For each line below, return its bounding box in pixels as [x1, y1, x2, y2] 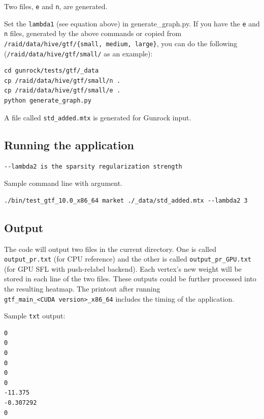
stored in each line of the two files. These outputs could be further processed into [4, 273, 256, 284]
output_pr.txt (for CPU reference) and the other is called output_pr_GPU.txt [4, 253, 252, 264]
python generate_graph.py [4, 97, 91, 105]
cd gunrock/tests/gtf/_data [4, 67, 99, 75]
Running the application [4, 137, 134, 152]
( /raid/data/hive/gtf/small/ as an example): [4, 48, 153, 58]
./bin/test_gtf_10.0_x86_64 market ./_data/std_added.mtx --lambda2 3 [4, 197, 248, 204]
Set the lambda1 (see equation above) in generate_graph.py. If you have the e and [4, 18, 260, 28]
